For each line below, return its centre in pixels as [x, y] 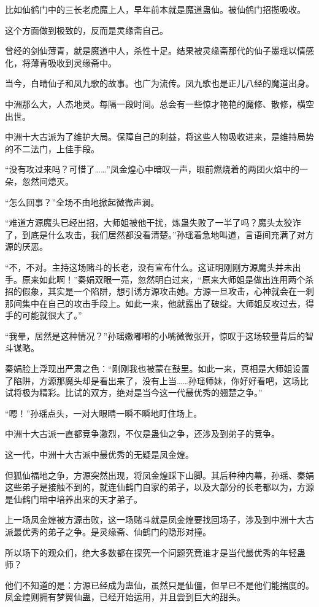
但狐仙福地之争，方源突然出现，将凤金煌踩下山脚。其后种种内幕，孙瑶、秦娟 [159, 475]
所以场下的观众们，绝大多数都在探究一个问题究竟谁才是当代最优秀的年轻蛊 [155, 552]
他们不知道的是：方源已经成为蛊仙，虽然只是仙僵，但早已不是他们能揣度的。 [159, 585]
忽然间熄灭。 [48, 181]
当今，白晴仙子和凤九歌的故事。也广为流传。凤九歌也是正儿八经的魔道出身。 [159, 83]
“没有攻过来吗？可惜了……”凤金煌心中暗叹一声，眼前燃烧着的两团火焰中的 [152, 169]
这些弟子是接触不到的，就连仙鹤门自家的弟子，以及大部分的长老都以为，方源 [159, 487]
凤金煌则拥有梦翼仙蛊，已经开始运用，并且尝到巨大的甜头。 [125, 597]
